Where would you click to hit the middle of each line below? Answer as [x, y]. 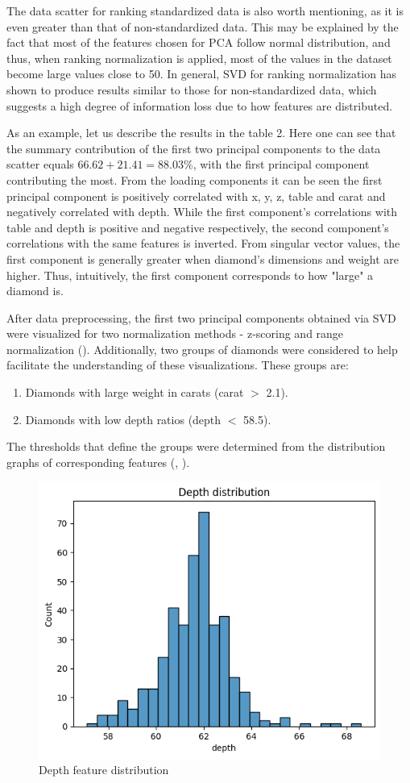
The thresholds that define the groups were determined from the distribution [196, 446]
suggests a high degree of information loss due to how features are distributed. [200, 105]
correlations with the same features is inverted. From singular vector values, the [203, 243]
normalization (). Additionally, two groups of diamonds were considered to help [202, 349]
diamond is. [35, 291]
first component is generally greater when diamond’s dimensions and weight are [203, 258]
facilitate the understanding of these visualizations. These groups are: [178, 365]
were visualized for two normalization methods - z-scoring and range [175, 333]
